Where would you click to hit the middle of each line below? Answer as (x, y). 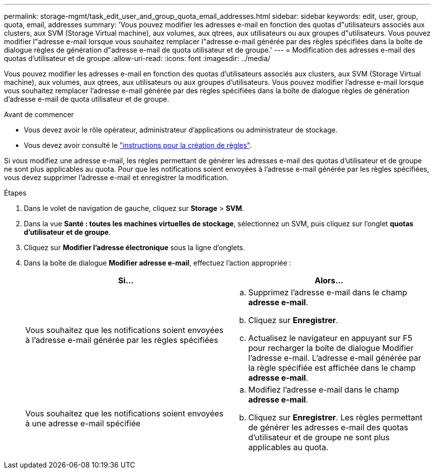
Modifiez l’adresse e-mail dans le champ (324, 390)
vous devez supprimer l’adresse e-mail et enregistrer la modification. (116, 177)
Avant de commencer (39, 114)
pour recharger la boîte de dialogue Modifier (331, 348)
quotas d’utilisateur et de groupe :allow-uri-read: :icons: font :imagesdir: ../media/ (137, 58)
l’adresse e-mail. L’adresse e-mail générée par (335, 358)
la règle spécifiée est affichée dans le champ (332, 368)
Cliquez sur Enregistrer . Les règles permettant (335, 417)
